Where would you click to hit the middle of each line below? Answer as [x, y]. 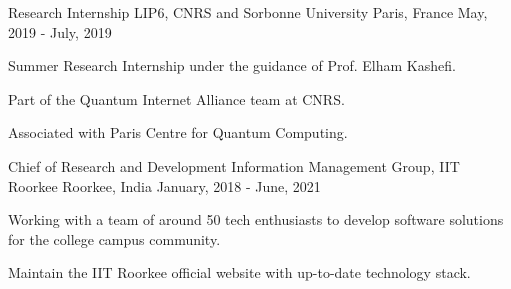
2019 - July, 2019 [60, 31]
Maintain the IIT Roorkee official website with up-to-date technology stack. [239, 272]
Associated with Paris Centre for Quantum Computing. [178, 132]
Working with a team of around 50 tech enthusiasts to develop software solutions [256, 219]
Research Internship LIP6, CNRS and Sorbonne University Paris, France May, [248, 12]
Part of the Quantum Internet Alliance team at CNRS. [176, 98]
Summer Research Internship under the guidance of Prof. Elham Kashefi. [232, 65]
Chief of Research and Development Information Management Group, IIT [234, 165]
